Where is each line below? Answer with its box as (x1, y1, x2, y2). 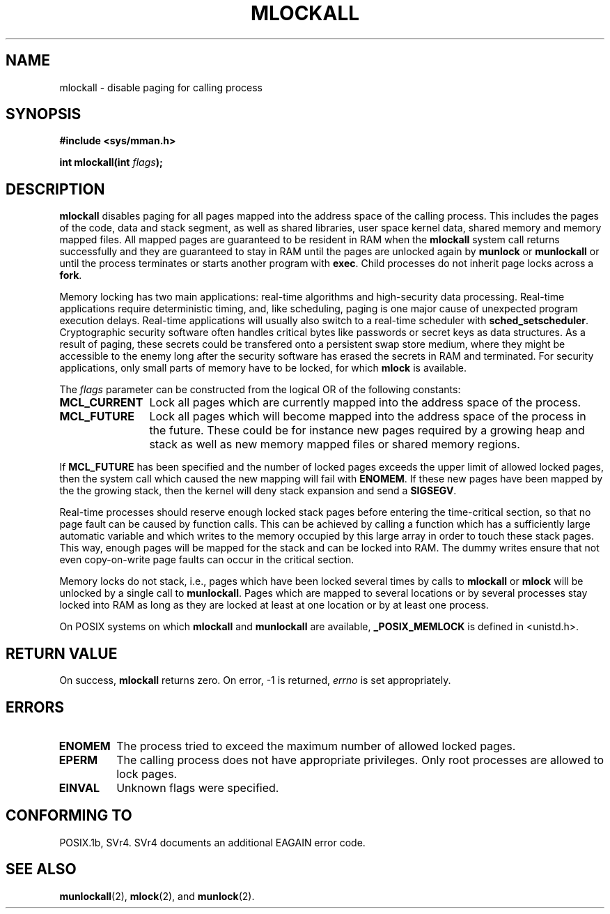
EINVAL (58, 780, 100, 795)
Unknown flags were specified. (116, 780, 279, 795)
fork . (59, 269, 82, 282)
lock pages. (116, 766, 178, 781)
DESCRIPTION (6, 180, 105, 198)
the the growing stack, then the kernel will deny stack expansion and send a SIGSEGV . (59, 485, 457, 497)
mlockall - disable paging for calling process (59, 81, 263, 93)
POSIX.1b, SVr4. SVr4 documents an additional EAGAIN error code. (59, 836, 366, 848)
